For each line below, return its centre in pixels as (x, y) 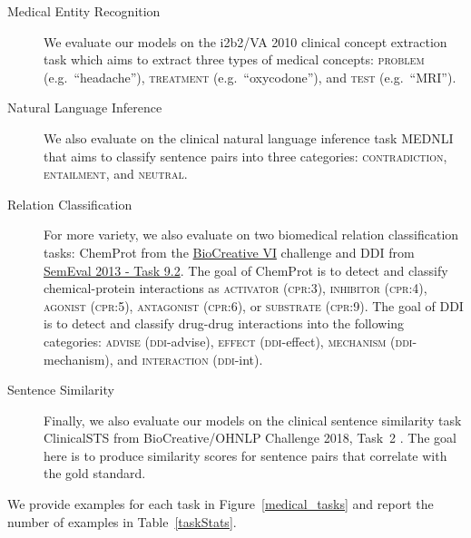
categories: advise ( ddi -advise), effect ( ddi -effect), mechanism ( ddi (228, 341)
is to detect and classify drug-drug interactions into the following (224, 323)
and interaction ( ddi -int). (190, 359)
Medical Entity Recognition (84, 11)
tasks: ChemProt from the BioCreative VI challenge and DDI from (229, 252)
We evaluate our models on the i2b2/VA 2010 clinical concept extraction (245, 41)
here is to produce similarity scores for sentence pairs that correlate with (245, 455)
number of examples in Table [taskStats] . (122, 521)
